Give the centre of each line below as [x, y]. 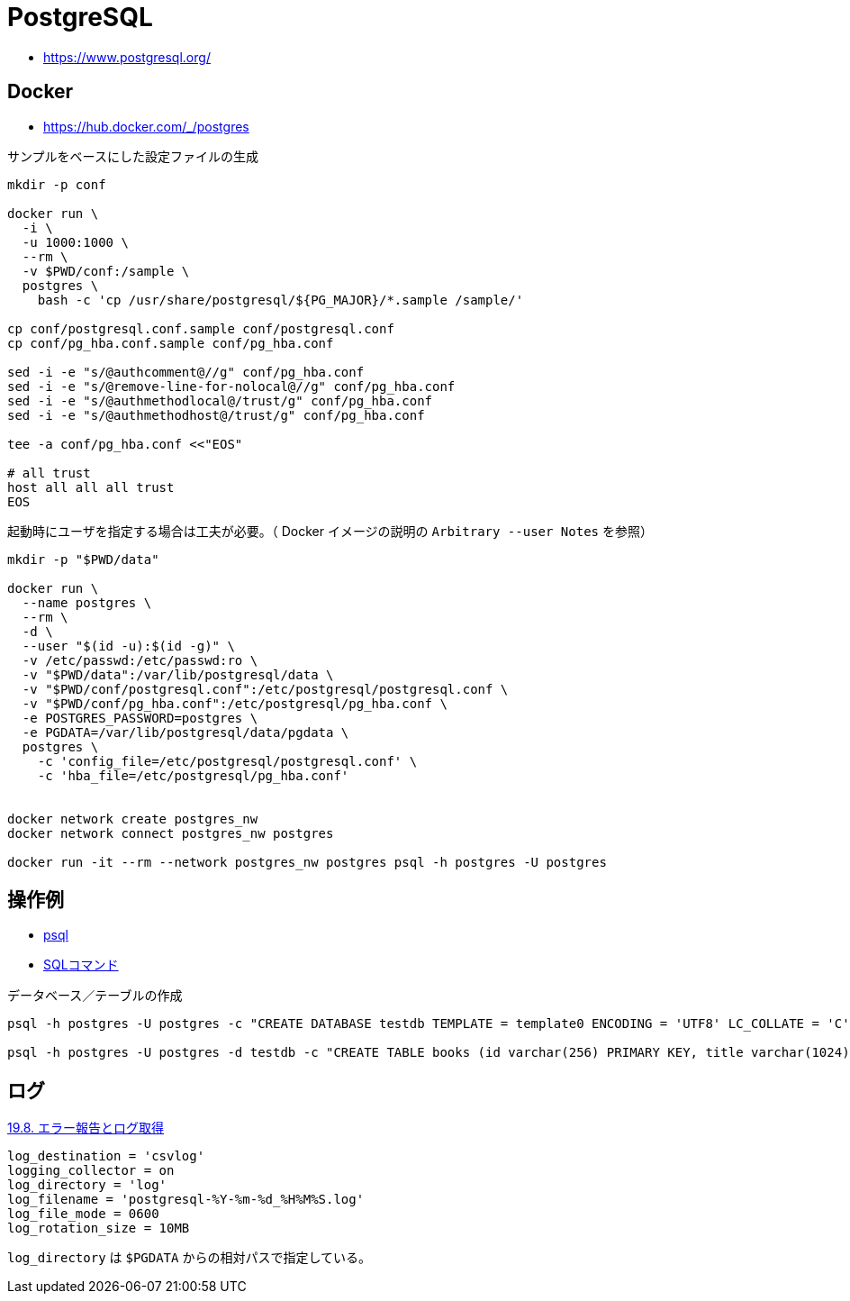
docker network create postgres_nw [133, 819]
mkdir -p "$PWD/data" [83, 559]
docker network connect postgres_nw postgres [171, 833]
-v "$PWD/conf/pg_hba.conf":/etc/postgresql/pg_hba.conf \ [235, 703]
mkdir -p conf [57, 184]
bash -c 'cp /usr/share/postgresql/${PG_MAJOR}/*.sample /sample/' [280, 300]
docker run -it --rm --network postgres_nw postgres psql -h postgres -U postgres [307, 862]
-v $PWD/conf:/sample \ [106, 271]
